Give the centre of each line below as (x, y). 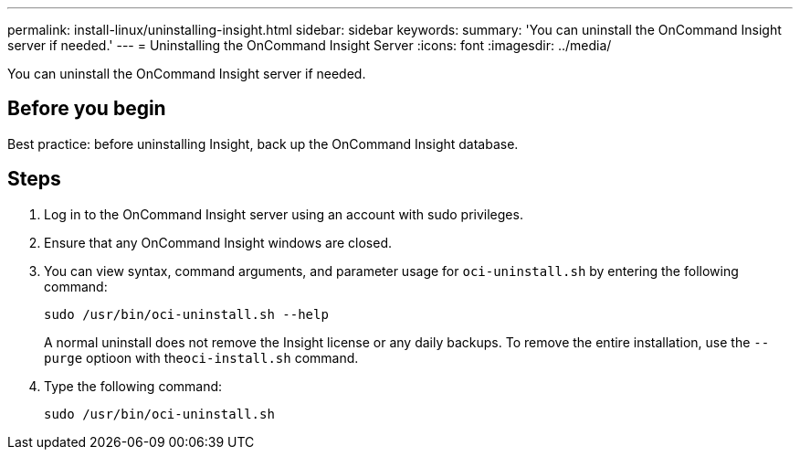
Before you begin (87, 109)
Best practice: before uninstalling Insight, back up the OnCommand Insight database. (263, 143)
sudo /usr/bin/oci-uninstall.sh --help (186, 314)
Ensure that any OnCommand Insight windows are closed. (218, 242)
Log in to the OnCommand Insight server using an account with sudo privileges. (284, 214)
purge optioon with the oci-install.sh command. (201, 357)
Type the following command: (133, 386)
